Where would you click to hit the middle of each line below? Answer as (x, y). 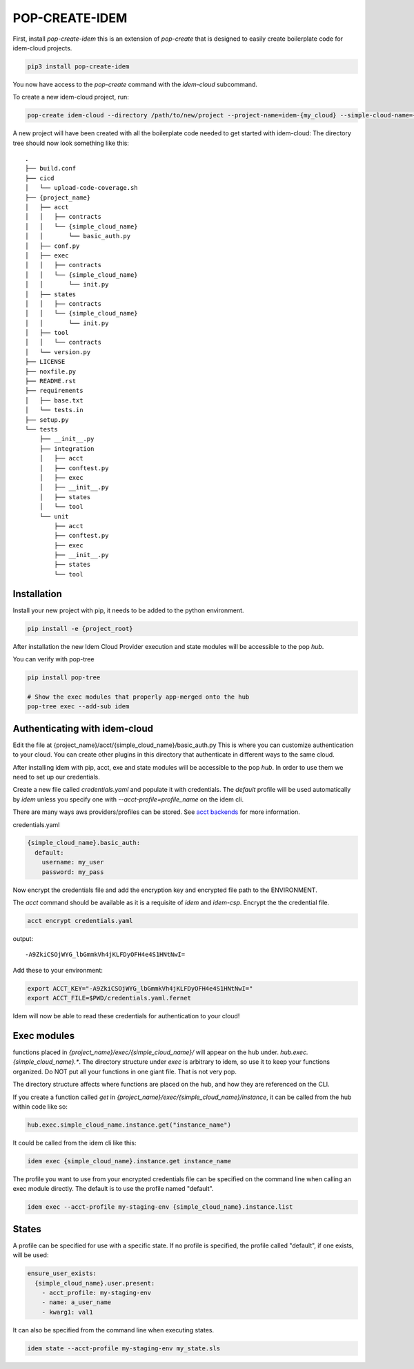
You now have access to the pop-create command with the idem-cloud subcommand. (135, 84)
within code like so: (40, 1107)
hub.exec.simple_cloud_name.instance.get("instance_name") (129, 1125)
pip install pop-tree (64, 678)
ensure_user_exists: (62, 1273)
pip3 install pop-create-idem (78, 66)
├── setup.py (47, 420)
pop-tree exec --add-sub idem (78, 707)
